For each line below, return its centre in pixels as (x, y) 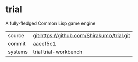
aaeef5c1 (45, 43)
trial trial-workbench (58, 52)
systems (18, 52)
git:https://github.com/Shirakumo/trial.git (82, 35)
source (16, 35)
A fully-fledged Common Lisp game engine (50, 23)
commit (17, 43)
